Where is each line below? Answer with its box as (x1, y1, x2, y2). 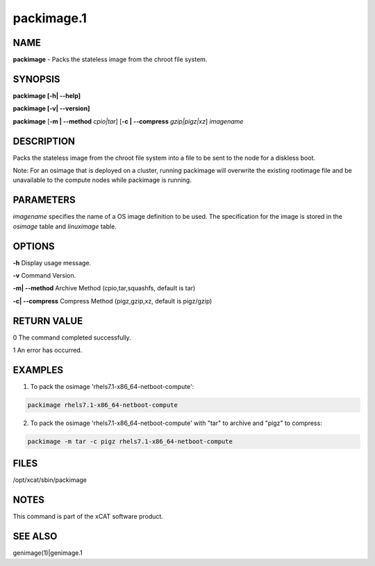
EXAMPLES (12, 364, 64, 376)
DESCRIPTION (12, 135, 76, 147)
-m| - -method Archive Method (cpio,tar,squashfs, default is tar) (12, 284, 196, 292)
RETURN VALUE (12, 315, 83, 326)
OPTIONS (12, 240, 55, 252)
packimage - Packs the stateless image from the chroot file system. (12, 56, 208, 64)
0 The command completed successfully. (12, 333, 131, 342)
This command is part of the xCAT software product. (12, 513, 163, 521)
